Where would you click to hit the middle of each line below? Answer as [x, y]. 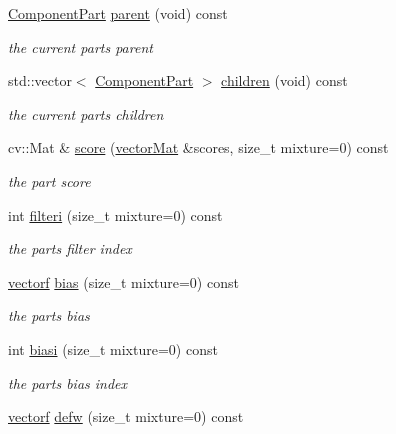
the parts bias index [68, 382]
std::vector [40, 80]
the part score [49, 180]
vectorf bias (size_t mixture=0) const [123, 281]
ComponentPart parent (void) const [118, 13]
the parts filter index [70, 248]
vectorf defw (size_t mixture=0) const [126, 416]
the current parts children [86, 113]
